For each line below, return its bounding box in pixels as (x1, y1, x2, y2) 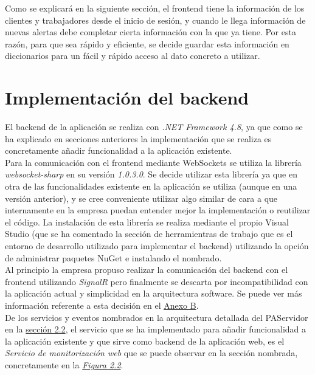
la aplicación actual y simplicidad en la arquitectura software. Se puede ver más (5, 287, 302, 300)
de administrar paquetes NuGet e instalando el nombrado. (5, 251, 222, 264)
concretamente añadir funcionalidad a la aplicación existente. (5, 144, 232, 157)
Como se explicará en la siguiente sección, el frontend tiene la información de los (5, 2, 305, 14)
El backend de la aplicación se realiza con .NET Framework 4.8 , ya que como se (5, 120, 303, 133)
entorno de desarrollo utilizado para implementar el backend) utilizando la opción (5, 239, 309, 252)
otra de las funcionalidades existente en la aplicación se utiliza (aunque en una (5, 180, 297, 193)
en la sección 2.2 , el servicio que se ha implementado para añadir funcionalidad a (5, 323, 306, 335)
